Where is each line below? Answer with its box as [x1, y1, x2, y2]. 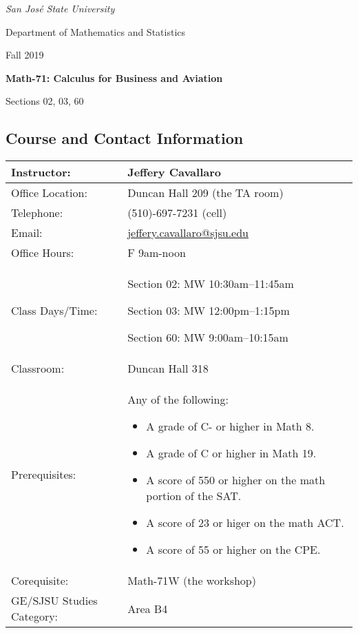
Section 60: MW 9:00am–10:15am [127, 329, 288, 346]
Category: [11, 608, 59, 625]
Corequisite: [11, 572, 69, 589]
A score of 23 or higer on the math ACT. [146, 515, 344, 531]
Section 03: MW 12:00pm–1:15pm [127, 302, 290, 319]
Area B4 [127, 600, 168, 616]
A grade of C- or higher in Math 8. [146, 418, 315, 435]
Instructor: [11, 164, 71, 180]
